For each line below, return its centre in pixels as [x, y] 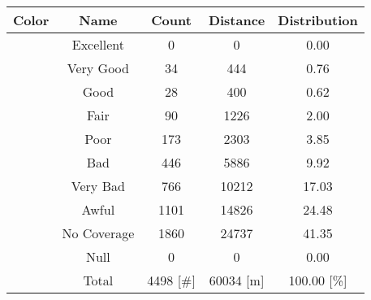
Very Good [98, 68]
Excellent [98, 44]
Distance [237, 20]
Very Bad [98, 186]
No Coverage [98, 233]
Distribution [318, 20]
